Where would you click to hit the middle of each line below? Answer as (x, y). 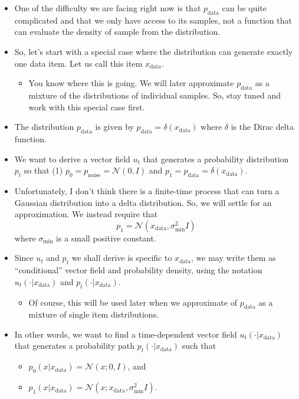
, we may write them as (233, 258)
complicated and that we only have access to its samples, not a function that (153, 20)
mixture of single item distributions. (94, 314)
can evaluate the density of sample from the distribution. (117, 32)
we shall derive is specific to (122, 258)
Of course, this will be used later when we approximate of (133, 302)
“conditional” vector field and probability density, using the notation (138, 270)
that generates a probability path (74, 346)
